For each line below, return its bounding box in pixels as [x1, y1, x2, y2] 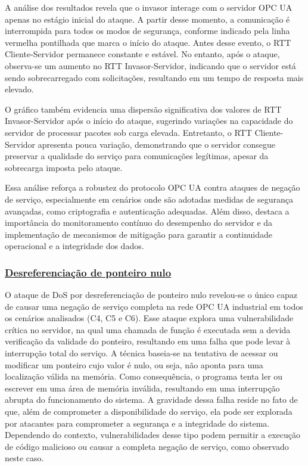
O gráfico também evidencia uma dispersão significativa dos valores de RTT [5, 102, 282, 115]
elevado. [5, 83, 34, 95]
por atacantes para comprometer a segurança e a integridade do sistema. [5, 417, 270, 429]
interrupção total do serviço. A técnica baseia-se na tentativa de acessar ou [5, 347, 278, 359]
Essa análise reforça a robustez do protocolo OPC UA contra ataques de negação [5, 181, 300, 194]
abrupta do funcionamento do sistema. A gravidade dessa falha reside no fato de [5, 393, 298, 406]
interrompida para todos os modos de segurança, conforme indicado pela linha [5, 24, 290, 37]
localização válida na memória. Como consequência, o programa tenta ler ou [5, 370, 283, 383]
